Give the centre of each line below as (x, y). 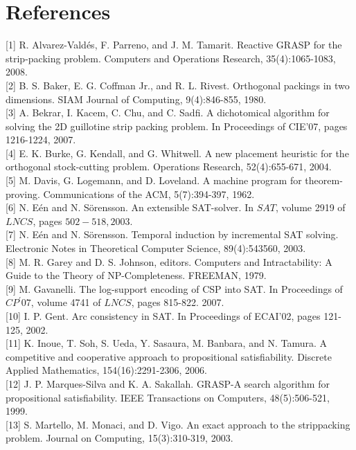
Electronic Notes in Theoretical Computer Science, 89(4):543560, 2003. (156, 248)
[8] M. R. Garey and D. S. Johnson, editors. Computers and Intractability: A (169, 261)
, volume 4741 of (66, 302)
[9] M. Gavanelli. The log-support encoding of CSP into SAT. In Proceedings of (174, 288)
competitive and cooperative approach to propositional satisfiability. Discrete (169, 356)
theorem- (324, 180)
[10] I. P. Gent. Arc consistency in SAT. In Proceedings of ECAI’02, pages (163, 316)
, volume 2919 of (310, 207)
